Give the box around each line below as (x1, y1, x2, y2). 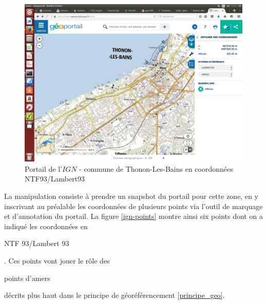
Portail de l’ (25, 163, 62, 174)
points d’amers (4, 272, 50, 283)
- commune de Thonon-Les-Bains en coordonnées (79, 163, 233, 174)
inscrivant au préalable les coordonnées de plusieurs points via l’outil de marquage (4, 200, 263, 211)
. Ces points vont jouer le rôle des (4, 255, 110, 266)
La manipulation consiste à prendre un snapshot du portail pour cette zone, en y (4, 191, 258, 201)
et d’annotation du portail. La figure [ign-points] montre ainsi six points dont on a (4, 211, 263, 221)
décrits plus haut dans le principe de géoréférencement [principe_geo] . (4, 290, 225, 300)
